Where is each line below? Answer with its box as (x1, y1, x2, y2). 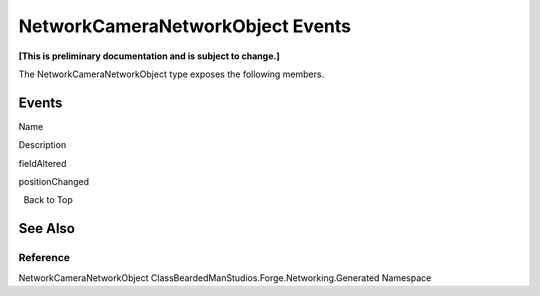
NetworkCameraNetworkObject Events (18, 15, 352, 37)
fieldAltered (18, 157, 67, 169)
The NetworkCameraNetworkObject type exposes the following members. (18, 68, 325, 80)
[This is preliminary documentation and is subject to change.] (18, 50, 280, 62)
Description (18, 139, 67, 151)
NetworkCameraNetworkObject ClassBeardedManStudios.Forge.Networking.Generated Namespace (18, 271, 432, 284)
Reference (18, 251, 70, 265)
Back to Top (23, 194, 74, 206)
